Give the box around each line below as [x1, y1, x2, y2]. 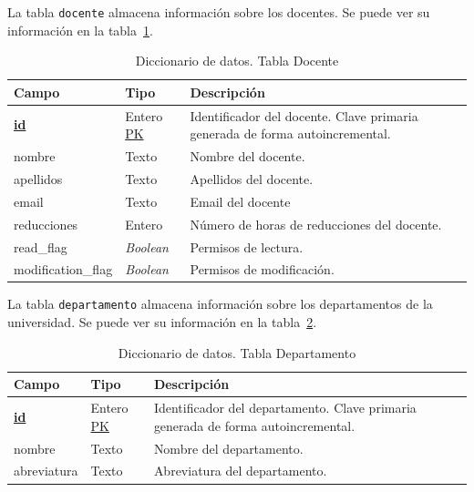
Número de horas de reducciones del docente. [190, 214, 442, 233]
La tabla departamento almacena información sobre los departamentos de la [7, 294, 433, 313]
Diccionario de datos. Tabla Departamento [118, 343, 356, 362]
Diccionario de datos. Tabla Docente [135, 51, 339, 70]
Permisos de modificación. [190, 260, 335, 279]
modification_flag [14, 260, 113, 279]
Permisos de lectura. [190, 237, 304, 256]
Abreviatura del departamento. [153, 461, 327, 480]
